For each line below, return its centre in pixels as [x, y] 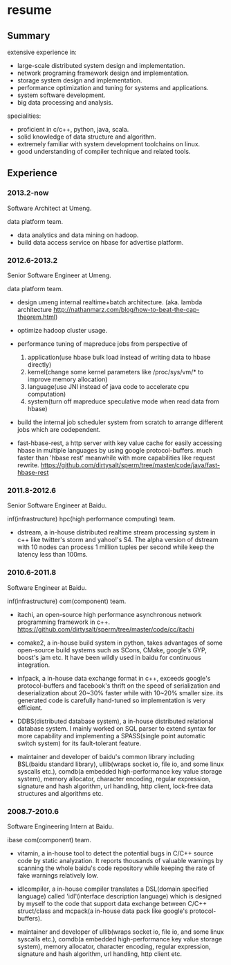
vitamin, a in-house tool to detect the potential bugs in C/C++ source [115, 853]
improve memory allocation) [67, 379]
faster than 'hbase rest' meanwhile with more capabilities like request [116, 458]
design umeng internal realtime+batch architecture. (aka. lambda [110, 302]
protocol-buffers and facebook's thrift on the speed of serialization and [119, 686]
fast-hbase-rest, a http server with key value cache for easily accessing [120, 443]
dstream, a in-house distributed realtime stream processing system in [116, 532]
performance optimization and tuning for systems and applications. [113, 88]
